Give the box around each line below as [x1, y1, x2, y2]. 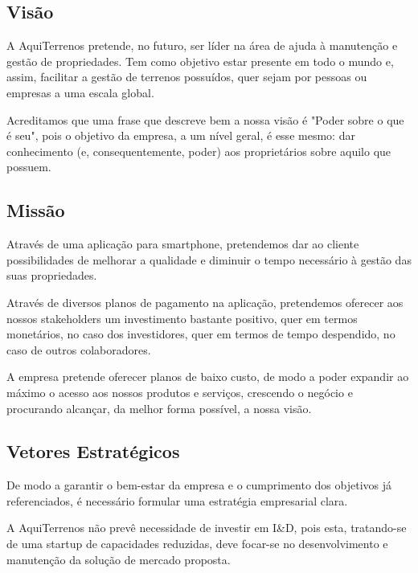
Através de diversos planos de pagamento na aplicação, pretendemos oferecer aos [6, 293, 404, 310]
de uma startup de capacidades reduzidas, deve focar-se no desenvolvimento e [6, 535, 388, 552]
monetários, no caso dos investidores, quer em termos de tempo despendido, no [6, 325, 395, 342]
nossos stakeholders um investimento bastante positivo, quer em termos [6, 309, 358, 326]
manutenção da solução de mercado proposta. [6, 550, 231, 567]
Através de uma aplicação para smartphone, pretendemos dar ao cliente [6, 235, 359, 252]
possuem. [6, 158, 51, 175]
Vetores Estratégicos [6, 439, 180, 464]
